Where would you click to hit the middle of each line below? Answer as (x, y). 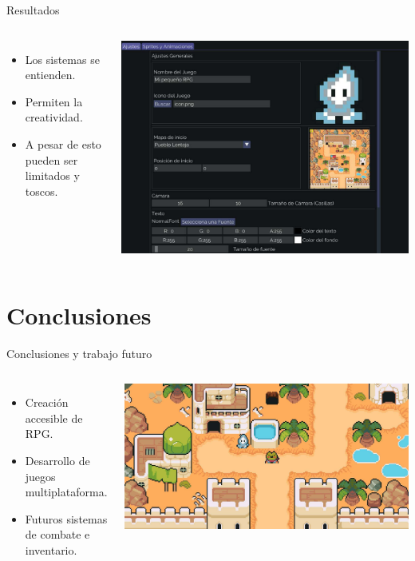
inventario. (51, 549)
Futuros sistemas (66, 518)
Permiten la (54, 101)
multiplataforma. (66, 492)
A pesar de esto (63, 143)
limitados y (52, 175)
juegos (40, 476)
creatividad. (54, 117)
